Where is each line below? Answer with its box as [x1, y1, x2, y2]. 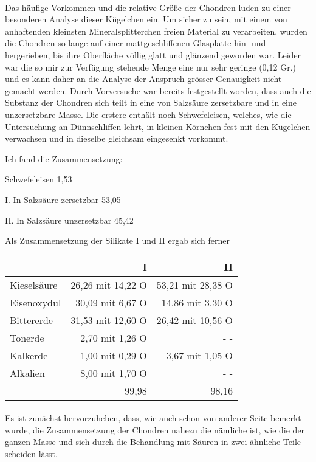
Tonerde [10, 330, 44, 345]
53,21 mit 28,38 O [156, 277, 233, 292]
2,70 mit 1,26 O [80, 330, 147, 345]
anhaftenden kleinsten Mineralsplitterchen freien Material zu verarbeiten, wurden [5, 24, 307, 37]
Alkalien [10, 365, 45, 380]
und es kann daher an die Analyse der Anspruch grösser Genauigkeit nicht [5, 72, 282, 85]
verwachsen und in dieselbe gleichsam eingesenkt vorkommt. [5, 132, 228, 145]
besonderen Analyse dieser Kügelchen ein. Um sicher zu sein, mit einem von [5, 13, 287, 26]
